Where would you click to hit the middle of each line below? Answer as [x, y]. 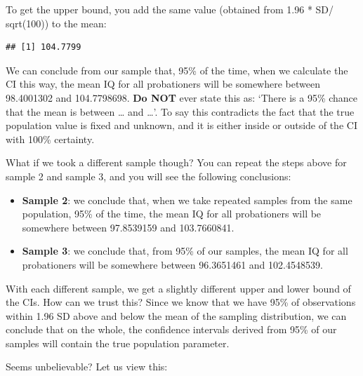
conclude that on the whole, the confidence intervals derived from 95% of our [171, 329]
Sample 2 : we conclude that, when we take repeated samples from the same [187, 200]
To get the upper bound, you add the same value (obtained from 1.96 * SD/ [170, 9]
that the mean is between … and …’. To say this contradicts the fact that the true [180, 111]
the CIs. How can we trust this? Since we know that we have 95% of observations [181, 302]
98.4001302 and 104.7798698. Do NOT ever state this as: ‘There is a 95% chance [182, 97]
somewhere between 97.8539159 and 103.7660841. [128, 227]
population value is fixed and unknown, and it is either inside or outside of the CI [181, 125]
